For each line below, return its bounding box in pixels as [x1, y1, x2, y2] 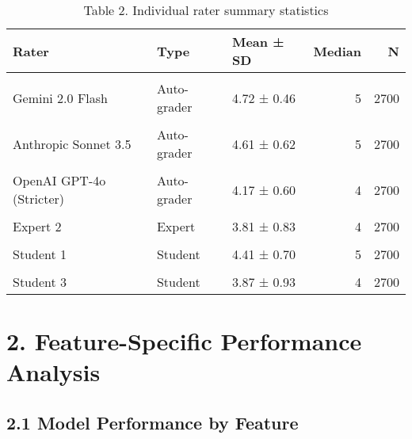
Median [313, 41, 361, 60]
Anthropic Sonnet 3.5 [13, 134, 132, 153]
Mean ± [231, 32, 284, 51]
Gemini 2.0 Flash [13, 88, 108, 107]
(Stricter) [13, 189, 64, 208]
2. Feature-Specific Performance [6, 325, 362, 357]
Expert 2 [13, 217, 62, 235]
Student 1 [13, 245, 67, 263]
